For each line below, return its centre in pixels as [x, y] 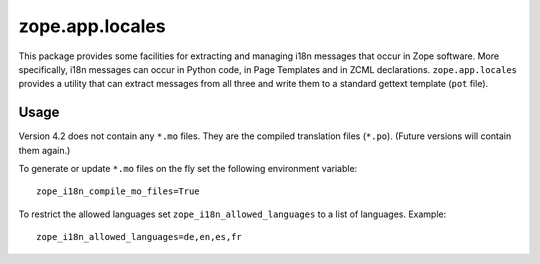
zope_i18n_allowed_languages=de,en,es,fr [139, 237]
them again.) [44, 150]
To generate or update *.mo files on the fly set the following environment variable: [188, 169]
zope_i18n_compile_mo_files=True [118, 191]
